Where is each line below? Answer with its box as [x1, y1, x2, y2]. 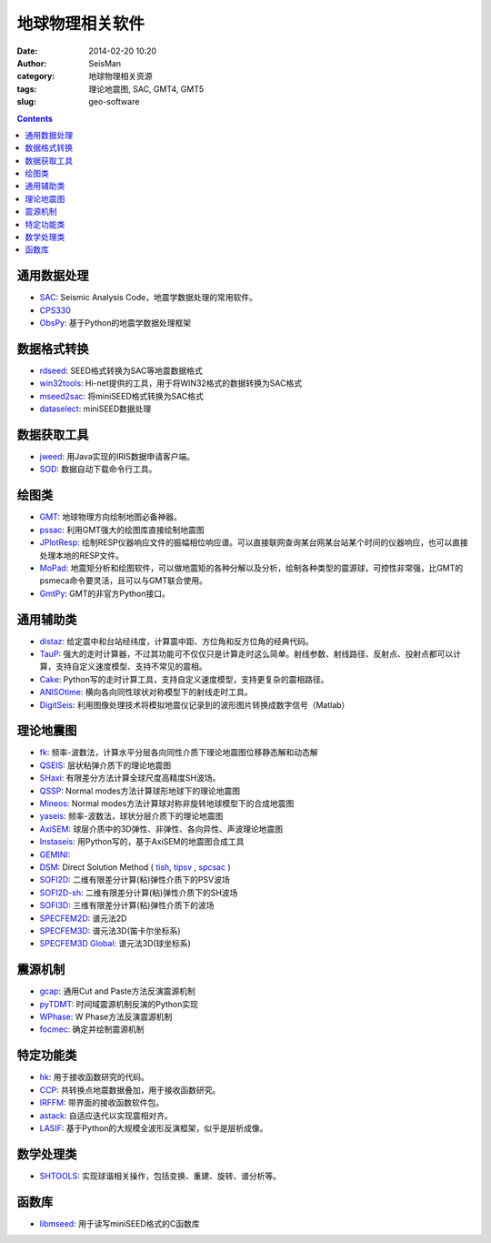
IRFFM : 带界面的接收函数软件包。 [39, 1097, 164, 1108]
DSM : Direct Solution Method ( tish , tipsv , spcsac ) [39, 862, 231, 873]
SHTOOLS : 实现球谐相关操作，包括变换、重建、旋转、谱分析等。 [39, 1170, 282, 1181]
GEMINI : [39, 849, 71, 860]
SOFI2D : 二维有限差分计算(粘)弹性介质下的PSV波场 [39, 874, 231, 885]
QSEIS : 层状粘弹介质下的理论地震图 [39, 760, 172, 771]
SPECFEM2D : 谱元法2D [39, 913, 127, 924]
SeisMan [88, 57, 122, 68]
